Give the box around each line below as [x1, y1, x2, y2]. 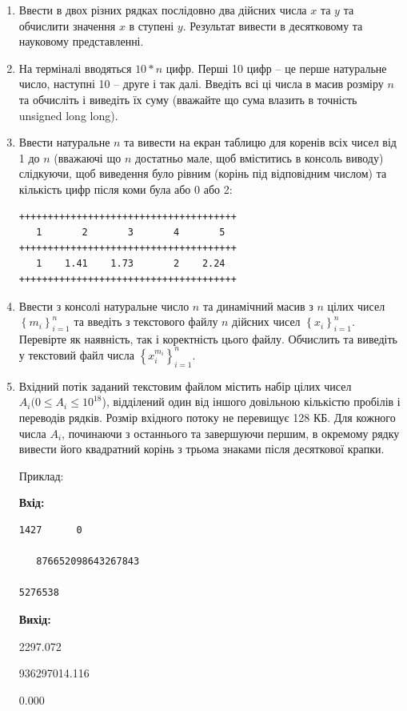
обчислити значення [18, 17, 116, 34]
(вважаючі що [54, 149, 122, 166]
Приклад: [18, 467, 64, 484]
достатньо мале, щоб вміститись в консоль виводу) [134, 149, 384, 166]
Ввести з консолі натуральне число [18, 297, 190, 314]
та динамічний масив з [202, 297, 313, 314]
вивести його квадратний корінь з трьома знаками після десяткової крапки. [18, 440, 385, 457]
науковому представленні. [18, 33, 144, 50]
